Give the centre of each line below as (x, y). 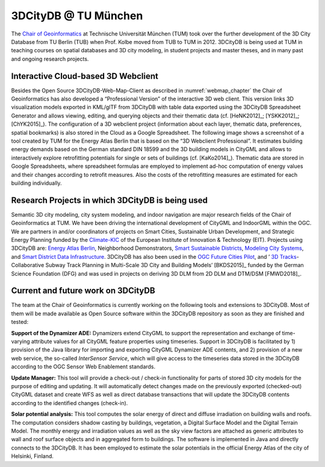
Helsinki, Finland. (32, 456)
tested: (20, 322)
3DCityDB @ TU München (77, 16)
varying (20, 342)
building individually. (37, 183)
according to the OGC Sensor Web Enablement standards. (83, 366)
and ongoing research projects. (50, 59)
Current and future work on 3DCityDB (83, 291)
